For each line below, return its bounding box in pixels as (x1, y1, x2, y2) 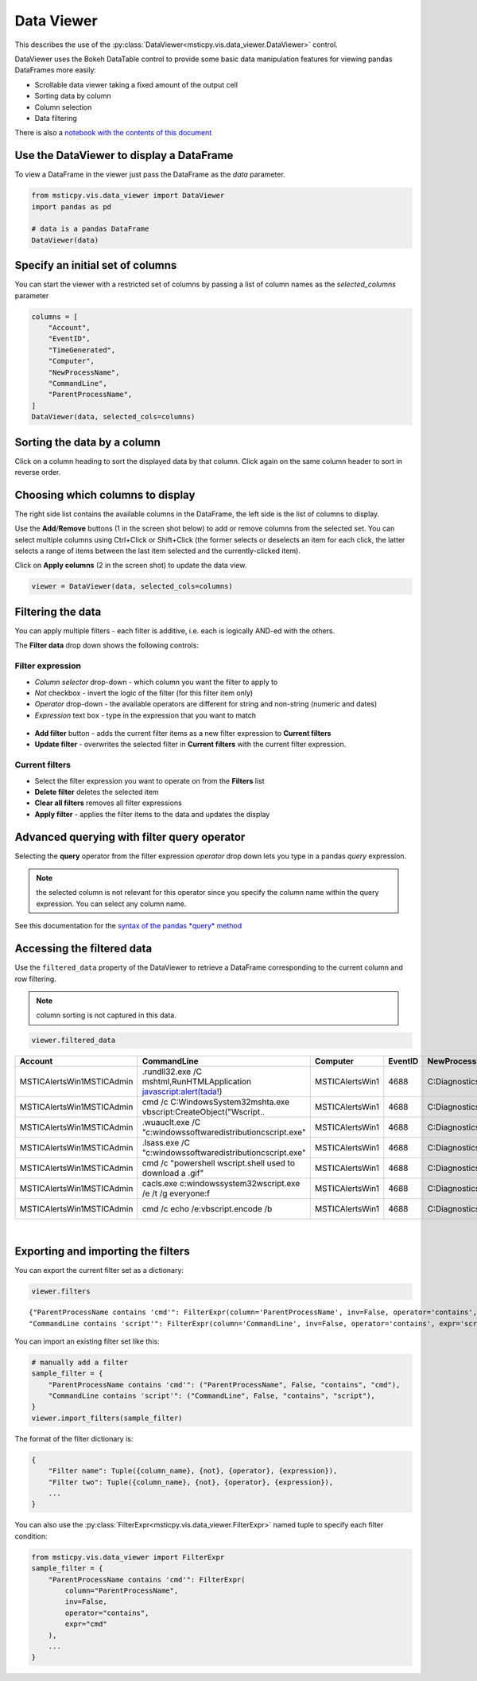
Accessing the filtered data (14, 942, 153, 955)
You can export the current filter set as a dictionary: (14, 1266, 184, 1275)
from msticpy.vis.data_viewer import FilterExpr (31, 1552, 225, 1562)
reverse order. (14, 468, 61, 477)
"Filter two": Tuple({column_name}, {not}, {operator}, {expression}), (48, 1477, 334, 1487)
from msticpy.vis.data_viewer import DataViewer (31, 191, 225, 200)
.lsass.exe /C (142, 1138, 191, 1149)
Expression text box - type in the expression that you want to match (34, 710, 257, 720)
